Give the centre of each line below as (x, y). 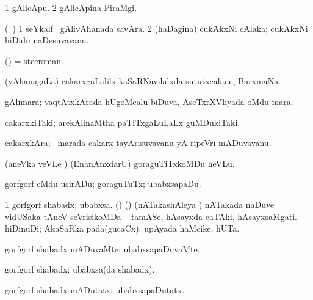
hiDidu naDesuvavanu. (47, 40)
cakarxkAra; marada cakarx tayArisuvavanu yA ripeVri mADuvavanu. (138, 143)
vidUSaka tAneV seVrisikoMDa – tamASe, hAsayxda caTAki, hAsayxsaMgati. (151, 216)
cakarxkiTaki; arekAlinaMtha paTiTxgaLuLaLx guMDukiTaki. (123, 122)
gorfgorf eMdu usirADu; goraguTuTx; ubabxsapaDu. (103, 184)
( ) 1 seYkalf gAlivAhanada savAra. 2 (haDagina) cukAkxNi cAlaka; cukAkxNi (156, 28)
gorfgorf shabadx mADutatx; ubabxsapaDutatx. (95, 289)
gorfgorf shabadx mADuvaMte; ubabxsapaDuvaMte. (103, 248)
